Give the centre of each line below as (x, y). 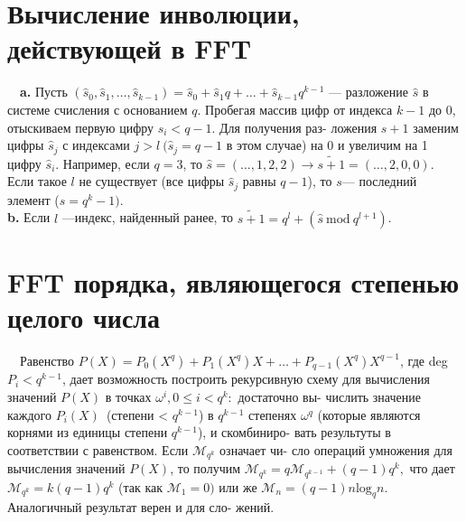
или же (238, 486)
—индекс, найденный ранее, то (148, 217)
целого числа (84, 317)
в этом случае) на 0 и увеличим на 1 (327, 145)
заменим (436, 127)
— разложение (368, 92)
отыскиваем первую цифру (81, 127)
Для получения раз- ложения (298, 127)
